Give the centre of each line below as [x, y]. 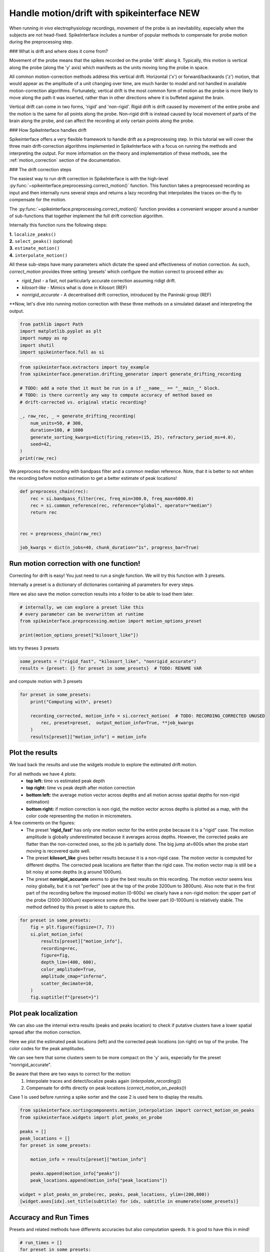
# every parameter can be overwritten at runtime [82, 614]
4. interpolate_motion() [38, 255]
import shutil [37, 345]
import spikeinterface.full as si [62, 352]
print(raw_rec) [38, 458]
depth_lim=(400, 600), [69, 962]
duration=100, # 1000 [57, 430]
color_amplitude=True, [69, 969]
